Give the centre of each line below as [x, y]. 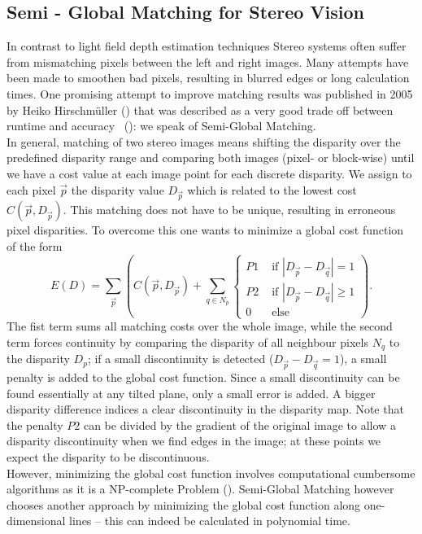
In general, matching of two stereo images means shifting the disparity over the [204, 141]
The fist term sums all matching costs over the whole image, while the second [200, 326]
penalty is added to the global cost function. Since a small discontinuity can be [203, 376]
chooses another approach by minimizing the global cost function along [184, 504]
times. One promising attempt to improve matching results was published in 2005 [210, 93]
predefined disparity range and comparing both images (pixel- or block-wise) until [211, 158]
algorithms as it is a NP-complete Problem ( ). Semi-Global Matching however [200, 489]
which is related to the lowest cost [272, 189]
